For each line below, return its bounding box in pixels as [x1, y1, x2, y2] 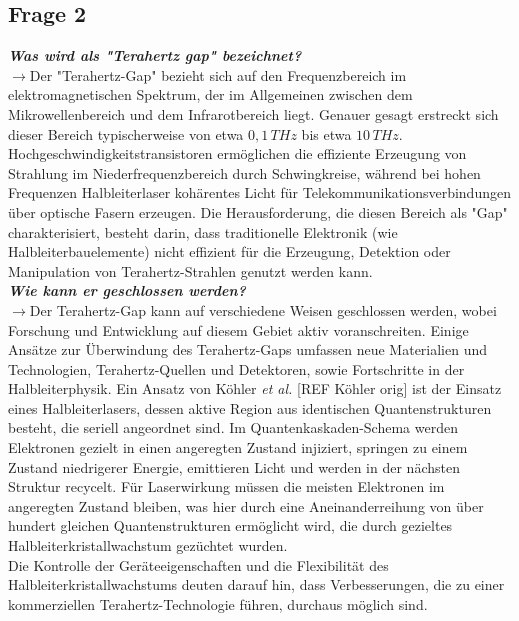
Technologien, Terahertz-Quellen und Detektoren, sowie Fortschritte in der [8, 358, 465, 379]
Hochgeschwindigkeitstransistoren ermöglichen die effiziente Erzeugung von [8, 143, 467, 164]
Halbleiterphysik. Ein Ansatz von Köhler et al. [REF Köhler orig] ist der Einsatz [8, 378, 502, 399]
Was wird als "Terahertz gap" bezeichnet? [8, 45, 302, 66]
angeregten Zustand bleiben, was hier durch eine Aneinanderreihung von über [8, 495, 484, 516]
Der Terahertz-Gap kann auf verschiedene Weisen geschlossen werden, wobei [29, 299, 497, 320]
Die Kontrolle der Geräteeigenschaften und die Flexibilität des [8, 554, 389, 575]
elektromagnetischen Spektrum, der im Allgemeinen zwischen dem [8, 84, 413, 105]
